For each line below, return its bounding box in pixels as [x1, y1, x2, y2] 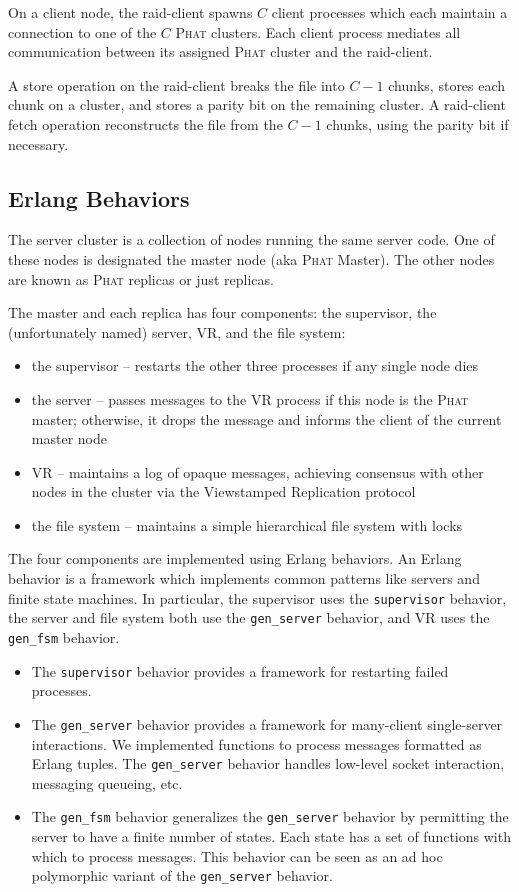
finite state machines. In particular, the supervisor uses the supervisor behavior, [8, 587, 507, 608]
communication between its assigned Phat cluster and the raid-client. [8, 41, 433, 62]
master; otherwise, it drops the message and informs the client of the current [31, 408, 502, 429]
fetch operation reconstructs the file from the [8, 113, 283, 134]
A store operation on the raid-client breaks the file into [8, 74, 345, 95]
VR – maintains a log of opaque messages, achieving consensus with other [31, 461, 484, 482]
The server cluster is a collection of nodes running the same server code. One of [8, 229, 495, 250]
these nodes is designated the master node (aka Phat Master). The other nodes [8, 248, 495, 269]
